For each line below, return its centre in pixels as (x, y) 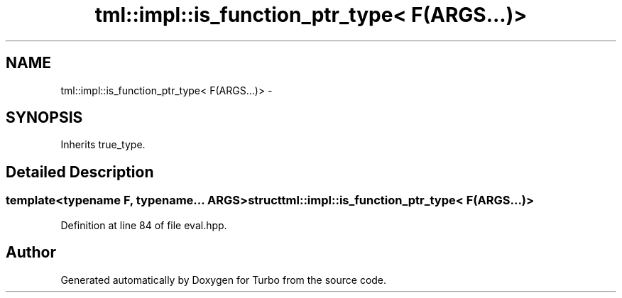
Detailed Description (80, 172)
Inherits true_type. (103, 145)
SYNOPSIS (44, 118)
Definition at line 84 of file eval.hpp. (144, 225)
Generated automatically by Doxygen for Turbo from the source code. (224, 280)
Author (31, 253)
